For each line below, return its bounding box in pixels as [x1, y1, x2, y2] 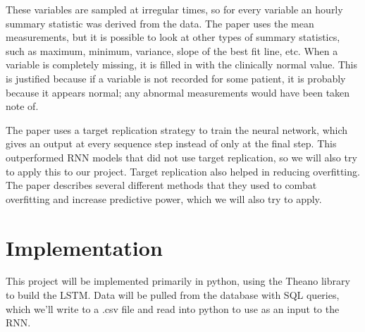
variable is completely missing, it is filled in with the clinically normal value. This [6, 57, 358, 72]
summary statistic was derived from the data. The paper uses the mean [6, 16, 314, 30]
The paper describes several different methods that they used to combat [6, 178, 317, 192]
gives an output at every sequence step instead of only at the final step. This [6, 136, 337, 151]
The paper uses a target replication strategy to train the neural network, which [6, 122, 348, 137]
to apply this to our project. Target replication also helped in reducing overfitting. [6, 164, 360, 178]
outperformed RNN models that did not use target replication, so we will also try [6, 149, 357, 164]
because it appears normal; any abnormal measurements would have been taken [6, 85, 350, 99]
